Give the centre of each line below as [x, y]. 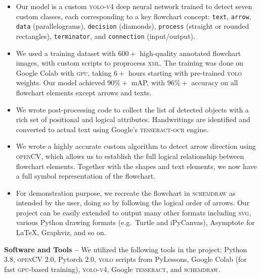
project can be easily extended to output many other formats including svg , [134, 212]
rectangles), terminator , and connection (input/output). [105, 36]
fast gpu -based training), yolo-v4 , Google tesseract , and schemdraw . [112, 269]
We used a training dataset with [66, 53]
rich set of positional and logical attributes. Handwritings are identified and [133, 119]
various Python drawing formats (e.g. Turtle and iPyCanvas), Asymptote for [135, 222]
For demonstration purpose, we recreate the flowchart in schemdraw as [126, 192]
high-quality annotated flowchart [190, 53]
